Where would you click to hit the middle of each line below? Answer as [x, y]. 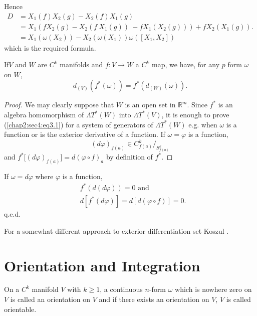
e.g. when [203, 124]
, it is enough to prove [195, 115]
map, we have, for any [186, 64]
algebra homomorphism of [44, 115]
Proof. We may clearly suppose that [59, 105]
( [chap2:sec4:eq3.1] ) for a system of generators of [79, 124]
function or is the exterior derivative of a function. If [85, 134]
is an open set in [150, 105]
